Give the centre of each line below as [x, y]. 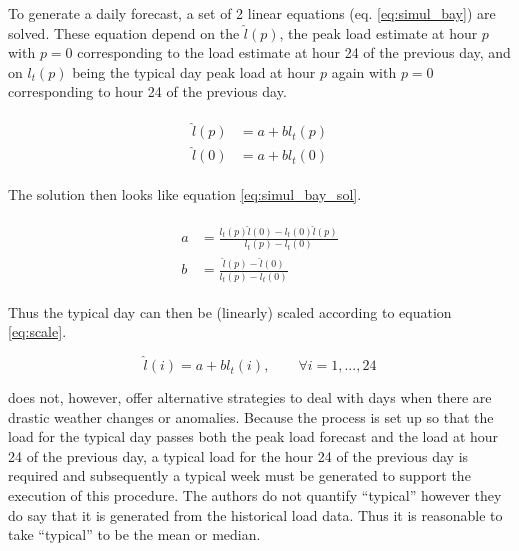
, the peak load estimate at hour [378, 32]
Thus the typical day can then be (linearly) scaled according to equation [230, 311]
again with [364, 71]
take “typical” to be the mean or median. [134, 534]
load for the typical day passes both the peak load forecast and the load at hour [253, 436]
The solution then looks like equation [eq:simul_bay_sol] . [185, 193]
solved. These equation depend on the [124, 32]
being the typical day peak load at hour [194, 71]
